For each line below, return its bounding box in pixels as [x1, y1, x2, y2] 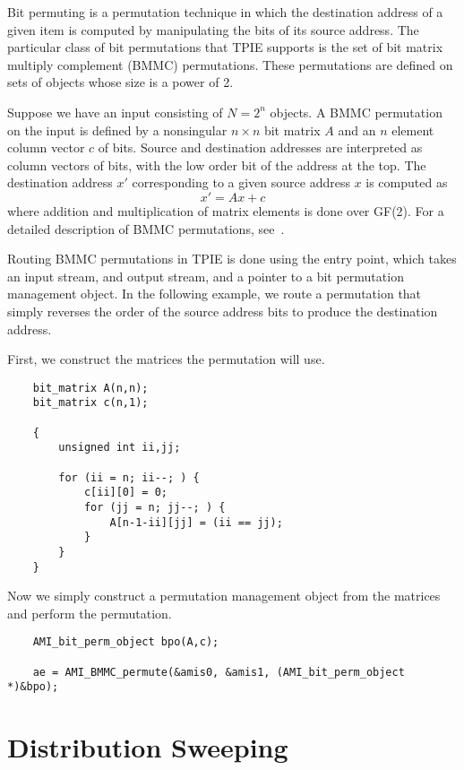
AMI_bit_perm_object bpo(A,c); [32, 636, 219, 649]
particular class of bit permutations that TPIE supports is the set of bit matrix [7, 38, 443, 56]
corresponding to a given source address [132, 173, 350, 192]
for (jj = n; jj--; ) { [83, 500, 226, 514]
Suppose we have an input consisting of [7, 102, 223, 121]
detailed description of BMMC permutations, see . [7, 219, 285, 238]
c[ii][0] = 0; [83, 486, 168, 499]
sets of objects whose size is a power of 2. [7, 73, 234, 91]
